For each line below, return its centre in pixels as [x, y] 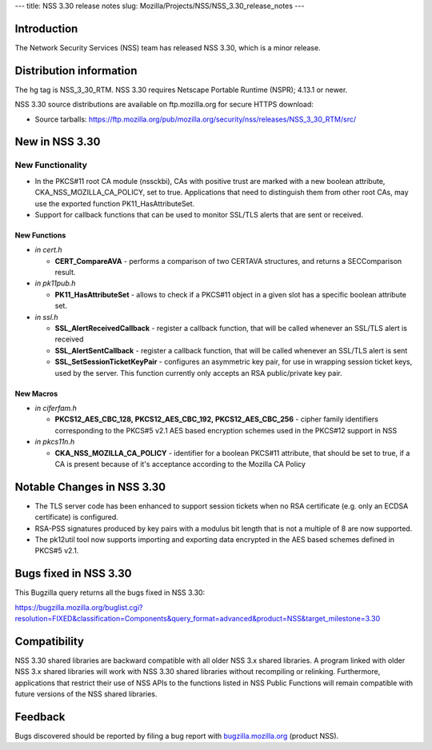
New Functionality [51, 166]
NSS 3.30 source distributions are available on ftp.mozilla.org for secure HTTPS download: [164, 105]
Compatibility [49, 641]
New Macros [36, 393]
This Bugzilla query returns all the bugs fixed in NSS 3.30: [110, 592]
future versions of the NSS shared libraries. [86, 694]
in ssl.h [47, 317]
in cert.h [49, 250]
